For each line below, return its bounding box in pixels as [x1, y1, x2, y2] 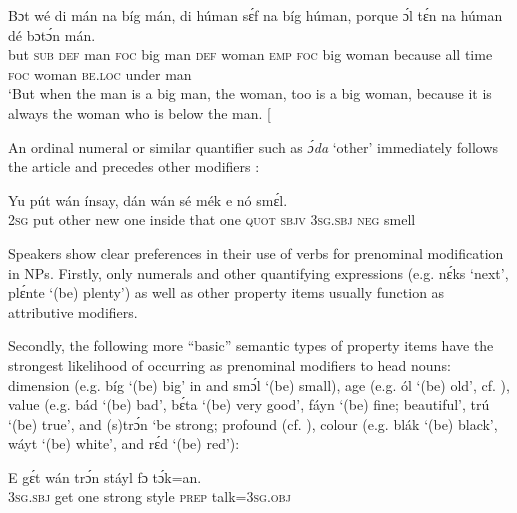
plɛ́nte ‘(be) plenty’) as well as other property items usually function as [8, 282, 445, 303]
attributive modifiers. [8, 301, 138, 322]
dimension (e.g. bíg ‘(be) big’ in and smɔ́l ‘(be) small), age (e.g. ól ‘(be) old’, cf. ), [8, 374, 510, 395]
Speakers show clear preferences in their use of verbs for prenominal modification [8, 242, 504, 263]
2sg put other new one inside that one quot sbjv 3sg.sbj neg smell [8, 209, 416, 230]
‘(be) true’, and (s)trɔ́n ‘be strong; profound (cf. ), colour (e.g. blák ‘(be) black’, [8, 413, 498, 434]
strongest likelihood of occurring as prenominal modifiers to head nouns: [8, 354, 451, 375]
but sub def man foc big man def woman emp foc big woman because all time [8, 44, 493, 65]
